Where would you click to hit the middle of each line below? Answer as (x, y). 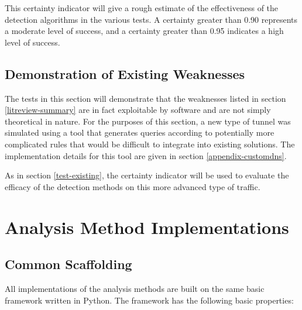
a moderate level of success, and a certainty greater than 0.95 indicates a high (144, 31)
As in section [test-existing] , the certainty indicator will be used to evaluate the (147, 175)
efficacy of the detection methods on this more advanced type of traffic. (133, 186)
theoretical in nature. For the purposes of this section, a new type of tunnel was (148, 121)
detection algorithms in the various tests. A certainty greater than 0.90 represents (151, 19)
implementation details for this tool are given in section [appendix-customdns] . (146, 155)
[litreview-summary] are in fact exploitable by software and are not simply (138, 110)
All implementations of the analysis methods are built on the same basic (135, 288)
